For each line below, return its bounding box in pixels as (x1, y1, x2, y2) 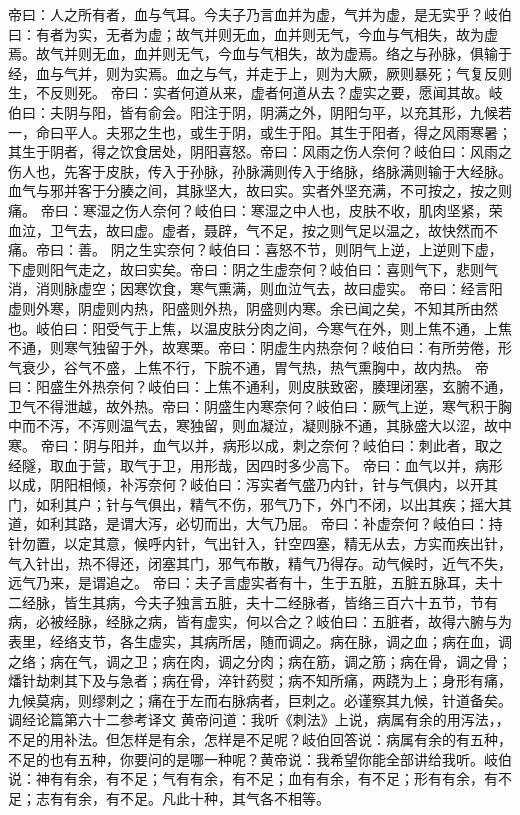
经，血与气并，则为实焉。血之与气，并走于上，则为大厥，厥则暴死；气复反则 (8, 62, 512, 83)
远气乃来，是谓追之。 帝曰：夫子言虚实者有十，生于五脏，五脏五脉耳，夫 (8, 572, 489, 593)
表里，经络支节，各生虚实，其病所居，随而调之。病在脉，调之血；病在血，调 (8, 631, 512, 651)
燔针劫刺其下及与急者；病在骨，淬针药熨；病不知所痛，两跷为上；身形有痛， (8, 670, 512, 691)
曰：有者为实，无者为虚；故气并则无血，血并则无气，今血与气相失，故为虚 (8, 23, 498, 44)
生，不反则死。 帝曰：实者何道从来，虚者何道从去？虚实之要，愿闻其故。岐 (8, 82, 503, 103)
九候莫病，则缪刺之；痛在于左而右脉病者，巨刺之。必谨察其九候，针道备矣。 (8, 689, 512, 710)
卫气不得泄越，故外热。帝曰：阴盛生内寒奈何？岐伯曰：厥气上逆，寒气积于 (8, 395, 498, 416)
